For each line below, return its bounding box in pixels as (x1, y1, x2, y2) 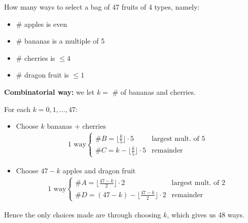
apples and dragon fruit (62, 165, 136, 175)
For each (4, 103, 30, 114)
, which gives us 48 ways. (167, 209, 244, 219)
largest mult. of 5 (152, 135, 205, 142)
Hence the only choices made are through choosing (4, 209, 161, 219)
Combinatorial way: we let (4, 86, 95, 97)
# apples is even (16, 18, 67, 29)
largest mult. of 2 (171, 179, 226, 187)
